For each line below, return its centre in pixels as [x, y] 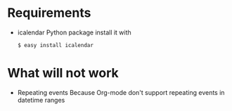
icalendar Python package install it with [74, 32]
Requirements [49, 13]
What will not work [63, 73]
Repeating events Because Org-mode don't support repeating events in [121, 92]
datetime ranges [41, 100]
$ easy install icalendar [55, 45]
